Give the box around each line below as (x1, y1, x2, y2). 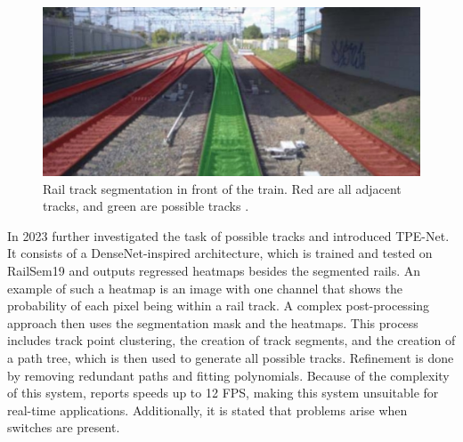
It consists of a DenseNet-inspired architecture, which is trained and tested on (7, 244, 433, 262)
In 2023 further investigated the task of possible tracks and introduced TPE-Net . (7, 226, 450, 245)
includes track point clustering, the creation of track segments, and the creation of (7, 331, 456, 350)
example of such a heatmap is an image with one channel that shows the (7, 278, 402, 297)
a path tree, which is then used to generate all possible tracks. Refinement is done (7, 348, 454, 366)
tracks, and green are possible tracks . (43, 197, 249, 215)
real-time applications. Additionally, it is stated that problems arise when (7, 400, 408, 419)
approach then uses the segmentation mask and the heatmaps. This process (7, 313, 418, 332)
